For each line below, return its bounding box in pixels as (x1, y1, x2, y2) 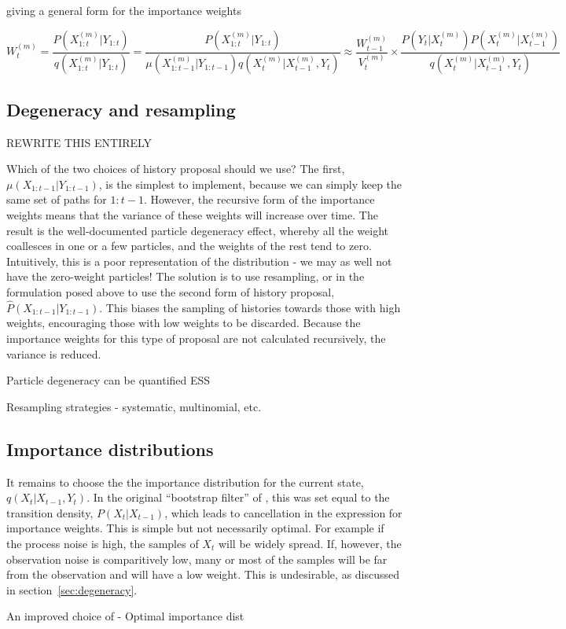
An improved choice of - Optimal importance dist (6, 608, 244, 624)
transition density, (6, 504, 94, 520)
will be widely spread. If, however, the (218, 535, 402, 551)
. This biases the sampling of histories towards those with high (99, 299, 401, 315)
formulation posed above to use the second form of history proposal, (6, 284, 335, 300)
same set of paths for (6, 191, 107, 208)
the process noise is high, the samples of (6, 535, 199, 551)
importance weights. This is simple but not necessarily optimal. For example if (6, 520, 384, 536)
